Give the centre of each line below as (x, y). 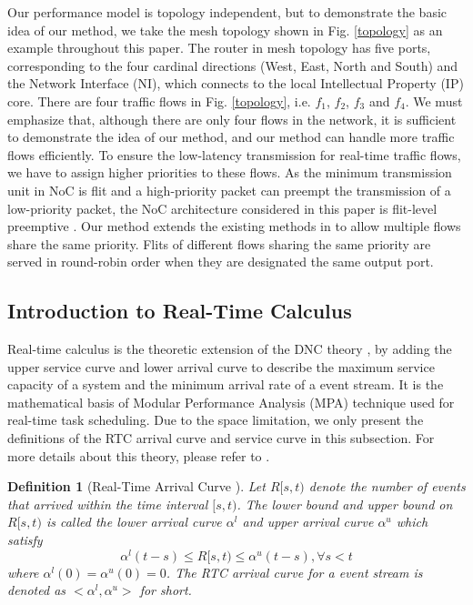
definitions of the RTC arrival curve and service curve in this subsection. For (221, 438)
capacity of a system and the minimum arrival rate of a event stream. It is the (226, 384)
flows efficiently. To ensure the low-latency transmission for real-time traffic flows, (234, 154)
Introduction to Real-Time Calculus (180, 311)
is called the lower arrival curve (134, 522)
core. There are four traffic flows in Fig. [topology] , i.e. (159, 101)
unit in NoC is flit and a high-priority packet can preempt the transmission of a (229, 190)
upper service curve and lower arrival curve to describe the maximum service (221, 366)
